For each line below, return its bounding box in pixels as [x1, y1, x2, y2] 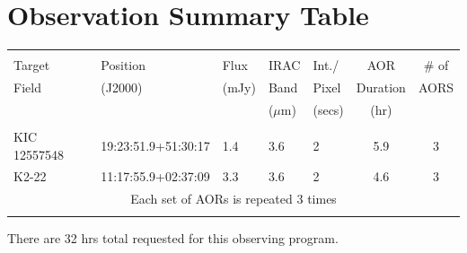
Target [13, 56, 50, 74]
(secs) [313, 100, 344, 118]
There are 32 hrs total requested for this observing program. [7, 228, 339, 247]
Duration [356, 77, 406, 96]
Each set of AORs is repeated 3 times [130, 189, 337, 208]
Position [101, 56, 146, 74]
